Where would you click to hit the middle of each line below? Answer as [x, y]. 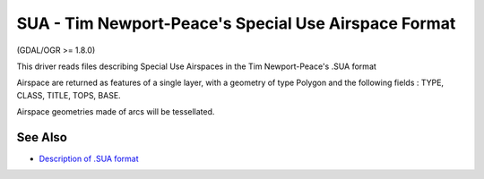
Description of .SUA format [89, 159]
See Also [42, 137]
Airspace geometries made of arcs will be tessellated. [116, 112]
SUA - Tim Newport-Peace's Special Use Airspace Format [236, 23]
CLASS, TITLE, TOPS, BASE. [69, 95]
